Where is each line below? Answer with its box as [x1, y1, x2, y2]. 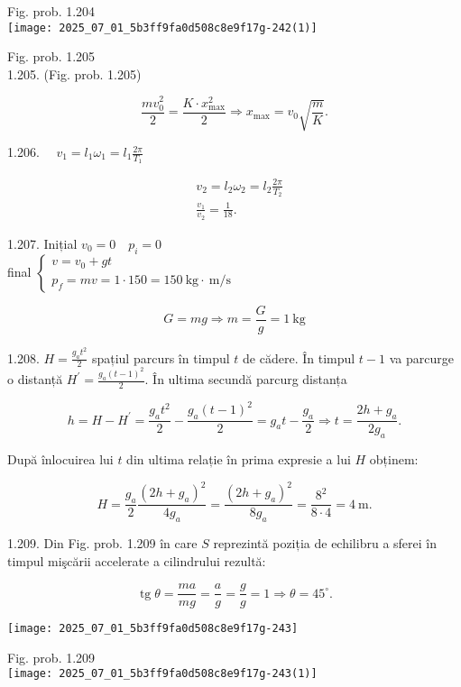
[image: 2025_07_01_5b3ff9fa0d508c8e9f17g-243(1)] [7, 667, 318, 681]
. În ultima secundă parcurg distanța [144, 370, 347, 389]
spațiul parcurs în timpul [91, 348, 230, 367]
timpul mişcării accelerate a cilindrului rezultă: [7, 551, 266, 570]
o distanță [7, 370, 63, 389]
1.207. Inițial [7, 234, 78, 252]
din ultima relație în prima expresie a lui [126, 450, 351, 469]
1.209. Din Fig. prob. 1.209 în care [7, 533, 198, 552]
